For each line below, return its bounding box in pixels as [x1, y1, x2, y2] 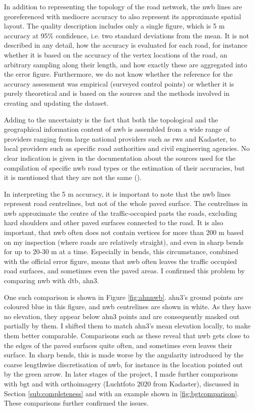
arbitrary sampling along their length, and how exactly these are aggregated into [4, 59, 247, 69]
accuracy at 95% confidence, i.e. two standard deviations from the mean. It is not [4, 30, 249, 40]
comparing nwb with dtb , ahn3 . [4, 275, 99, 286]
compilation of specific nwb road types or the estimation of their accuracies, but [4, 162, 245, 173]
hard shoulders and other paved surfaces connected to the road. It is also [4, 217, 223, 228]
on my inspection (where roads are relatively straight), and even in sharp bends [4, 236, 244, 247]
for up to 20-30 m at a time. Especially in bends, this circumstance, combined [4, 246, 238, 257]
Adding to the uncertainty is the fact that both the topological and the [4, 114, 218, 124]
